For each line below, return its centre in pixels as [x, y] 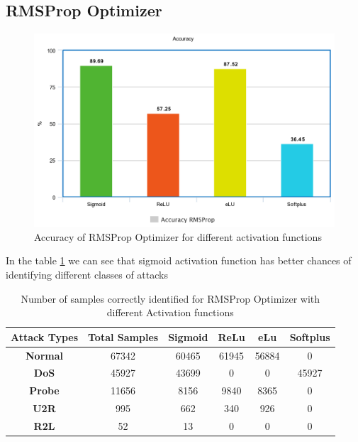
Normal [44, 355]
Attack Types [45, 336]
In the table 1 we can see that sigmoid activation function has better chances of [179, 260]
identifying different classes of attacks [87, 275]
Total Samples [123, 336]
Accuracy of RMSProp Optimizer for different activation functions [178, 236]
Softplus [310, 336]
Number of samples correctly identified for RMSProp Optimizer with [170, 298]
